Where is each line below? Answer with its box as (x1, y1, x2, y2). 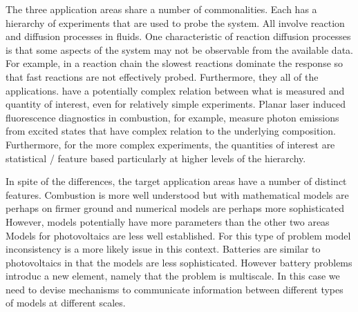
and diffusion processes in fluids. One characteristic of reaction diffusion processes (6, 29, 351, 43)
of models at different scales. (6, 295, 126, 310)
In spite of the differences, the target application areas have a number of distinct (6, 174, 347, 188)
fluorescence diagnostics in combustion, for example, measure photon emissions (6, 110, 339, 124)
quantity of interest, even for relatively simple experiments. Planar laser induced (6, 97, 346, 111)
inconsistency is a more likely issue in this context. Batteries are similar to (6, 242, 321, 256)
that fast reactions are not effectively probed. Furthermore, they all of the (6, 69, 319, 84)
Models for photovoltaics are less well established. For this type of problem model (6, 228, 351, 242)
